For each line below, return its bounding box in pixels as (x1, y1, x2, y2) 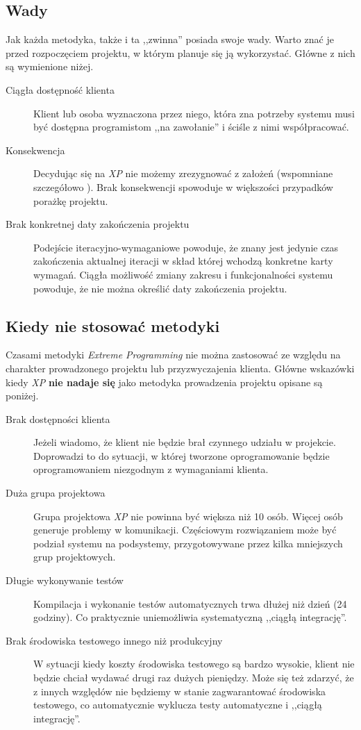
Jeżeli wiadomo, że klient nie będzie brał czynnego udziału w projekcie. (33, 435, 336, 449)
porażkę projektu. (33, 193, 108, 208)
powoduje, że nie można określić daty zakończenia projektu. (33, 281, 287, 295)
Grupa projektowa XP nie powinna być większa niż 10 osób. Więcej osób (33, 508, 343, 523)
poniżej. (6, 388, 39, 403)
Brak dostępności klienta (6, 411, 110, 426)
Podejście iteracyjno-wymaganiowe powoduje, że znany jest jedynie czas (33, 240, 339, 254)
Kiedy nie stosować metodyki (6, 315, 220, 336)
